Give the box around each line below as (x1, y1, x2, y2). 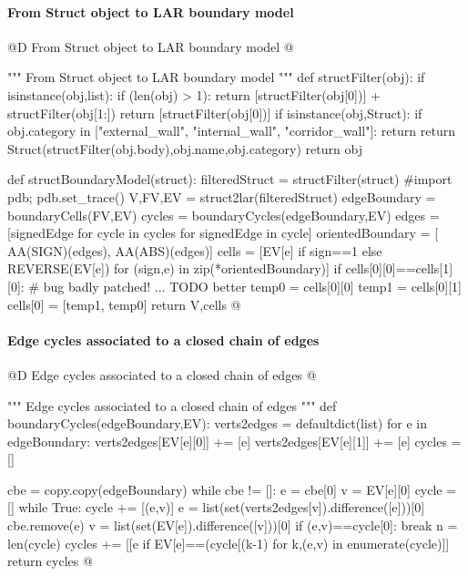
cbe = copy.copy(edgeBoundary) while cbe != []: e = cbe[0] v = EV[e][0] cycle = (7, 479, 457, 499)
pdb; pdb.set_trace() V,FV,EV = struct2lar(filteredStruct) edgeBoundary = (7, 187, 436, 206)
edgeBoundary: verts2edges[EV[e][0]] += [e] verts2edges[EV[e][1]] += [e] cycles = (7, 431, 462, 450)
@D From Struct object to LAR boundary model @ (7, 36, 294, 56)
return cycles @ (7, 551, 93, 571)
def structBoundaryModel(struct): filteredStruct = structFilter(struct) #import (7, 170, 453, 189)
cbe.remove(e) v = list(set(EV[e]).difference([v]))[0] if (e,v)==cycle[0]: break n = (7, 516, 458, 535)
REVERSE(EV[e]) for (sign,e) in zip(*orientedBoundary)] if (7, 259, 341, 278)
